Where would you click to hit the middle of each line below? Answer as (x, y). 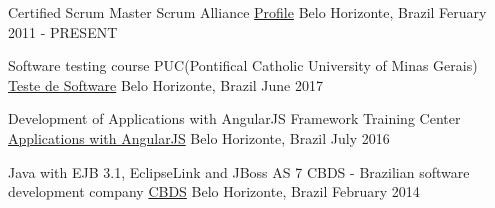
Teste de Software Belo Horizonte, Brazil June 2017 (166, 84)
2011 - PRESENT (63, 31)
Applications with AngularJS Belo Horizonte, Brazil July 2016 (199, 137)
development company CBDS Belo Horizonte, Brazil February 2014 (214, 191)
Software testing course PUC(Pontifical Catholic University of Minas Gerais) (243, 65)
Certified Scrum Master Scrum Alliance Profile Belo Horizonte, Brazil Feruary (247, 12)
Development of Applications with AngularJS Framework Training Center (234, 118)
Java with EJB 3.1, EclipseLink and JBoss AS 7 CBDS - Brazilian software (239, 171)
